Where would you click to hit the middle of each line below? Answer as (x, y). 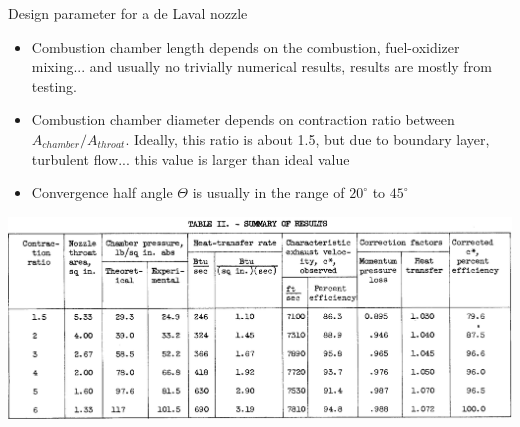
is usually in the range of (268, 192)
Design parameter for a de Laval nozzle (128, 13)
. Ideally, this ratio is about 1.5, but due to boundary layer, (307, 138)
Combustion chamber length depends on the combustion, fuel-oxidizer (245, 46)
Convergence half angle (102, 192)
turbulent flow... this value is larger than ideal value (190, 158)
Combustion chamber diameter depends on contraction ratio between (243, 119)
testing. (54, 85)
